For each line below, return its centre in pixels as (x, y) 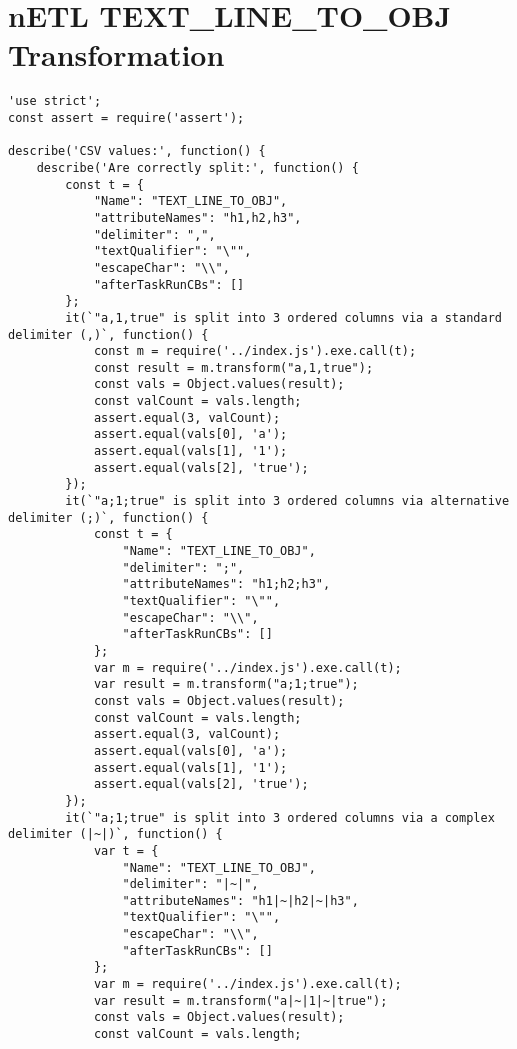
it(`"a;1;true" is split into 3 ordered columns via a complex (280, 817)
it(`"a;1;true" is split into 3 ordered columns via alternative (287, 501)
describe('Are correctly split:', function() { (197, 167)
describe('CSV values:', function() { (137, 151)
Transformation (116, 54)
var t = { (126, 850)
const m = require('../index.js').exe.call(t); (255, 351)
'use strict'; (55, 101)
